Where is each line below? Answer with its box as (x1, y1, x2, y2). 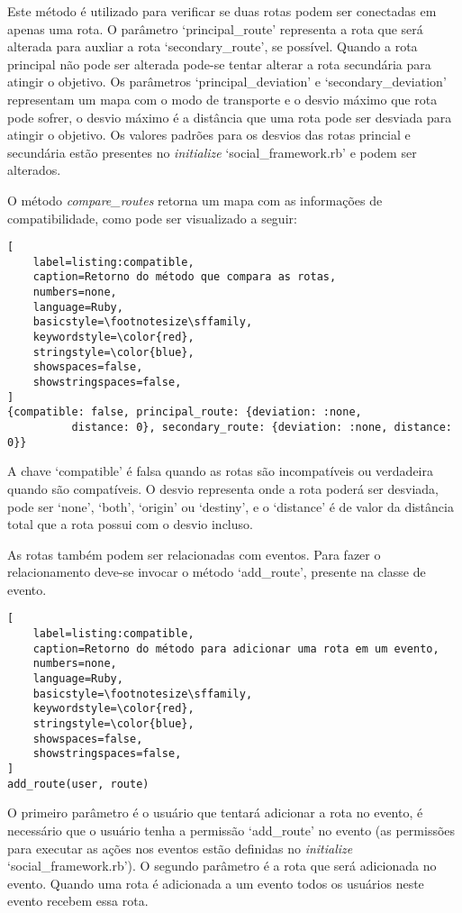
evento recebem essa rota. (7, 891, 149, 910)
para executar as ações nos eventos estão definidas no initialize (7, 838, 353, 857)
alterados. (7, 160, 61, 179)
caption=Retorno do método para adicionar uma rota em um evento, (32, 642, 439, 655)
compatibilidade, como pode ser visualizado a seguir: (7, 208, 297, 227)
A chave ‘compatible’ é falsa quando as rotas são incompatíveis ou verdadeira (7, 461, 433, 480)
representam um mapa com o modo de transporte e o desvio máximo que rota (7, 89, 438, 108)
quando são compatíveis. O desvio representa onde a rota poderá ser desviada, (7, 479, 439, 498)
